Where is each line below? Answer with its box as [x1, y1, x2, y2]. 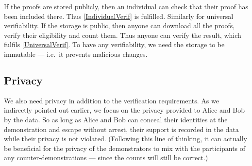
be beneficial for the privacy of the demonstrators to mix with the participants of [4, 143, 246, 153]
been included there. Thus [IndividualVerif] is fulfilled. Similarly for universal [4, 11, 234, 21]
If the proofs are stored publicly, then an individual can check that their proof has [4, 1, 248, 11]
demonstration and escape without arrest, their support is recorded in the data [4, 124, 239, 134]
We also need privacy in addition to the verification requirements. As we [4, 95, 219, 105]
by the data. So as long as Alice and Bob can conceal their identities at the [4, 114, 228, 124]
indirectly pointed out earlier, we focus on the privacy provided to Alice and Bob [4, 105, 245, 115]
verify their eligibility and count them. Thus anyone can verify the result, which [4, 30, 241, 40]
